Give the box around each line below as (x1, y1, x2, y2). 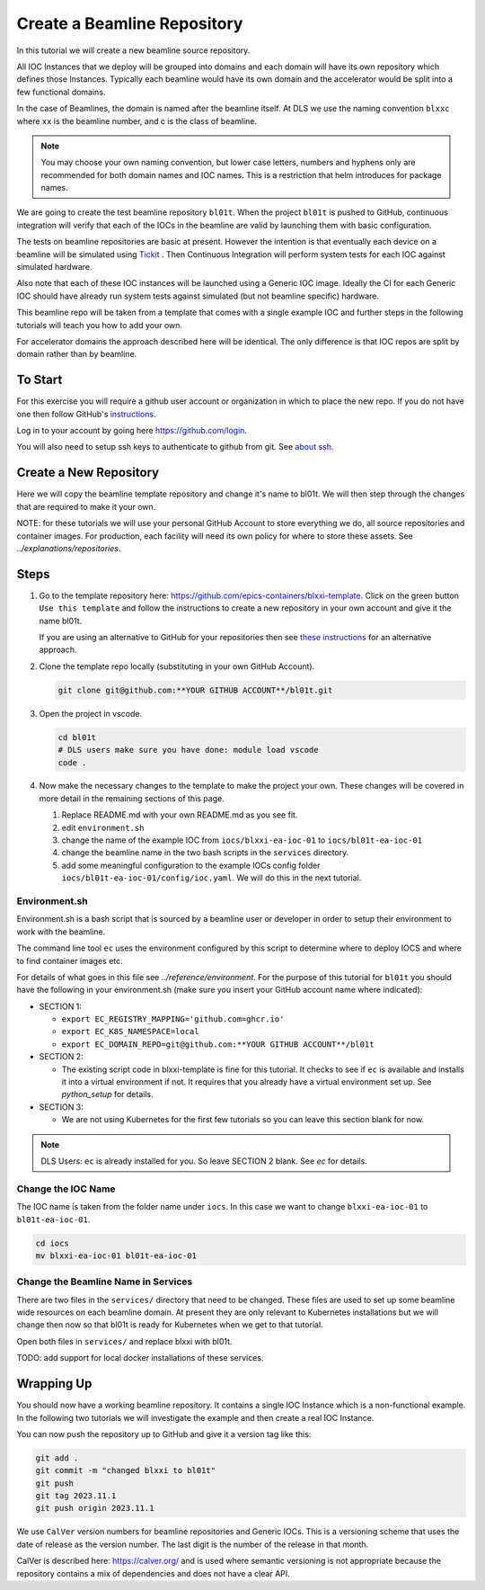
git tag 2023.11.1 (35, 1491, 117, 1501)
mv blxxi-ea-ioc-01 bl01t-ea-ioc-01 (35, 1250, 198, 1261)
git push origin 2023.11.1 (35, 1503, 154, 1514)
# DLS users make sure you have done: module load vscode (57, 745, 319, 755)
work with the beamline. (16, 926, 106, 937)
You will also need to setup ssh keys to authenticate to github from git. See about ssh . (16, 442, 334, 452)
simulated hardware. (16, 262, 93, 272)
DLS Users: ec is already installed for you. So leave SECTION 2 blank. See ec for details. (40, 1156, 367, 1166)
